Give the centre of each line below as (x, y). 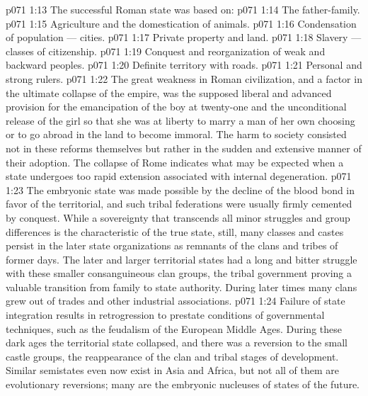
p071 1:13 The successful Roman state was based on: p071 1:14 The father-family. (183, 9)
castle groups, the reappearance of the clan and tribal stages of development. (172, 356)
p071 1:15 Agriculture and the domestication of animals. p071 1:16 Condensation (181, 23)
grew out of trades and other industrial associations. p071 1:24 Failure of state (176, 301)
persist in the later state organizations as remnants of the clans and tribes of (172, 245)
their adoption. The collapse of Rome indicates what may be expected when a (175, 162)
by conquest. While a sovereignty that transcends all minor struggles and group (178, 217)
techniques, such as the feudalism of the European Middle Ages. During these (174, 328)
